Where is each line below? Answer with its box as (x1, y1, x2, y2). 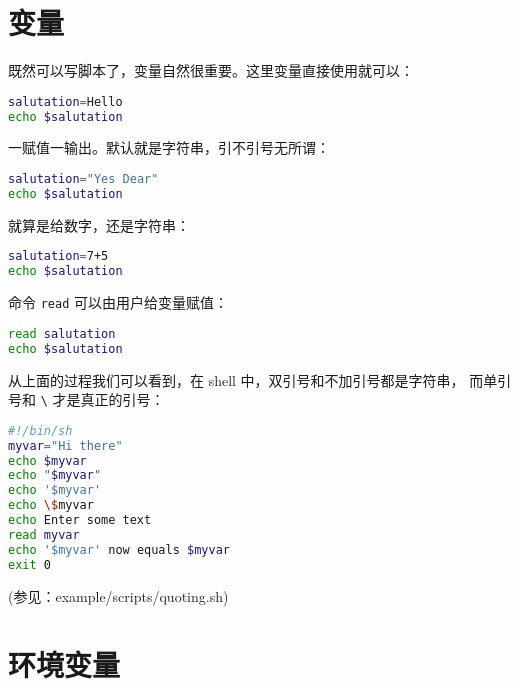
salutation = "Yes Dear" (8, 172, 159, 187)
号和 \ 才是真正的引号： (8, 389, 165, 410)
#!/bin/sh (8, 423, 73, 438)
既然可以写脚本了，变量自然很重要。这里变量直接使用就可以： (8, 60, 414, 81)
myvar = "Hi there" (8, 438, 123, 453)
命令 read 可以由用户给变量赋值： (8, 292, 228, 313)
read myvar (8, 527, 80, 542)
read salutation (8, 326, 116, 341)
